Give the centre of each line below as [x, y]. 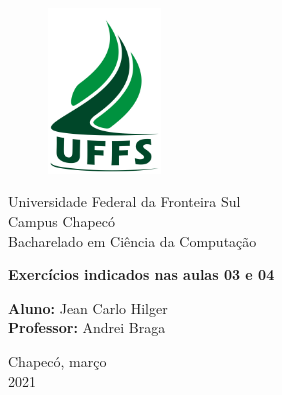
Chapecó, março [57, 361]
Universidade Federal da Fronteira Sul [124, 201]
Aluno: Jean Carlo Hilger [88, 307]
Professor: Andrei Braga [87, 327]
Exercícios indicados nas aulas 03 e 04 [141, 274]
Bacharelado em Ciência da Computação [132, 240]
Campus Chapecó [62, 221]
